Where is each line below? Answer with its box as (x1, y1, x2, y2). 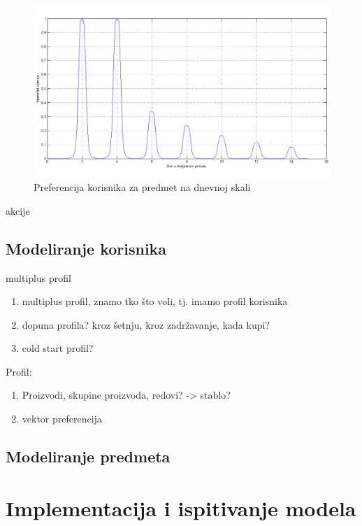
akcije (6, 203, 30, 218)
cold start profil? (22, 341, 94, 355)
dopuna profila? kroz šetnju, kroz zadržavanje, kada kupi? (22, 317, 270, 332)
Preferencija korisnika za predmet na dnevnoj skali (34, 180, 251, 194)
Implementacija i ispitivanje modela (6, 493, 356, 522)
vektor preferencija (22, 411, 102, 426)
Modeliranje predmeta (6, 446, 171, 467)
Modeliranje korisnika (6, 237, 167, 259)
